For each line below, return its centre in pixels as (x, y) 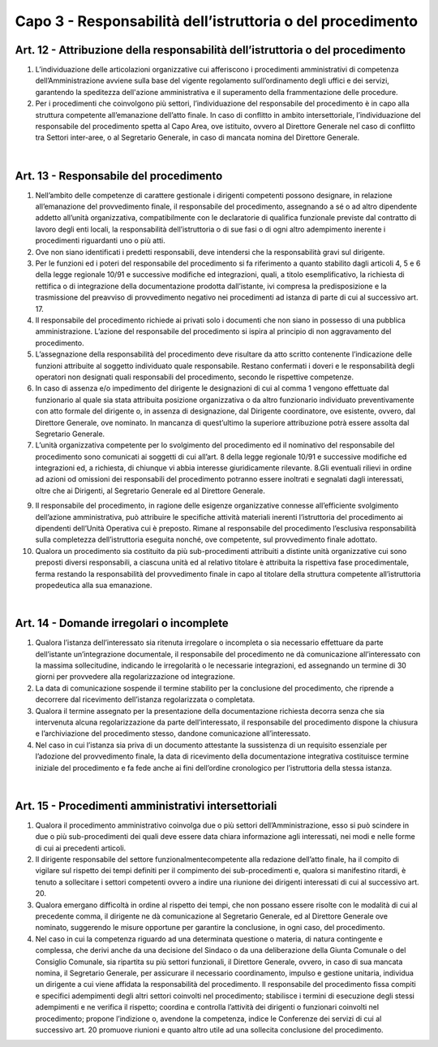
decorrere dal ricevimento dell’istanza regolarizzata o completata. (145, 699)
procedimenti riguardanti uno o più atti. (100, 240)
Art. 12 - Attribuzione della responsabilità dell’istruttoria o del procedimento (210, 50)
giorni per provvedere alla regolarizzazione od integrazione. (135, 677)
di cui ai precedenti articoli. (81, 848)
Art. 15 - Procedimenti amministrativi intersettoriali (146, 805)
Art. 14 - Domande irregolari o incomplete (122, 623)
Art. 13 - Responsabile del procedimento (119, 176)
